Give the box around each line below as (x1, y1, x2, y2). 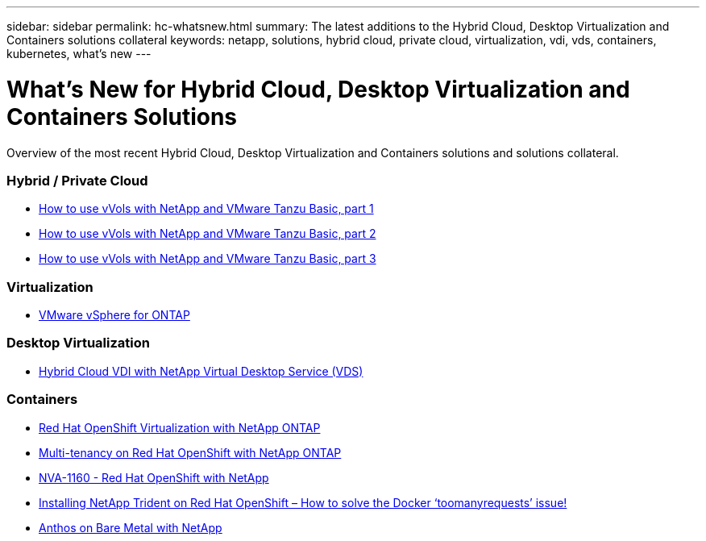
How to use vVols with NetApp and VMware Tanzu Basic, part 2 (39, 227, 376, 241)
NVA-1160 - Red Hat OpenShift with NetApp (39, 470, 269, 485)
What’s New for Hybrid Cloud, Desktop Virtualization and (6, 75, 630, 103)
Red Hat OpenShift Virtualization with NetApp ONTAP (39, 420, 321, 435)
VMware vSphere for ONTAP (39, 308, 190, 322)
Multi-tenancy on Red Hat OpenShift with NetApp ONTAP (39, 445, 342, 460)
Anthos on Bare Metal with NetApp (39, 520, 222, 535)
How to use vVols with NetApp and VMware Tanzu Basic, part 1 (39, 202, 374, 216)
